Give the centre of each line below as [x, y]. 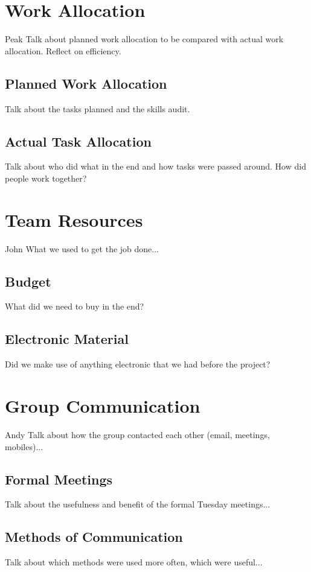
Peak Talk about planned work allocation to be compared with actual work [144, 39]
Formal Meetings [59, 479]
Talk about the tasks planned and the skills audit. [98, 108]
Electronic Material [67, 339]
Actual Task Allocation [78, 141]
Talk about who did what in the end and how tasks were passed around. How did [155, 166]
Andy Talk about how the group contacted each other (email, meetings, [137, 434]
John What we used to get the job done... [82, 248]
